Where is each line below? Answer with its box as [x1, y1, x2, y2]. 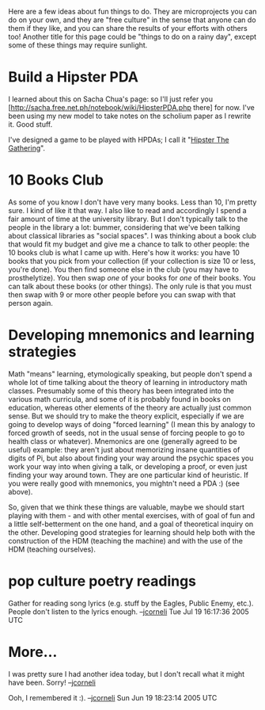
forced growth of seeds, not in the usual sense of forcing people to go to [8, 428, 245, 437]
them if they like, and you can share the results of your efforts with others [8, 24, 248, 32]
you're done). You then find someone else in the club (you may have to [8, 265, 239, 274]
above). [8, 487, 33, 496]
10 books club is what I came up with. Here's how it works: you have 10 [8, 247, 240, 257]
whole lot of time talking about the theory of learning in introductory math [8, 377, 248, 387]
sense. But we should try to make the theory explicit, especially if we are [8, 411, 244, 421]
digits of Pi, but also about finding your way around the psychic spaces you [8, 453, 254, 463]
